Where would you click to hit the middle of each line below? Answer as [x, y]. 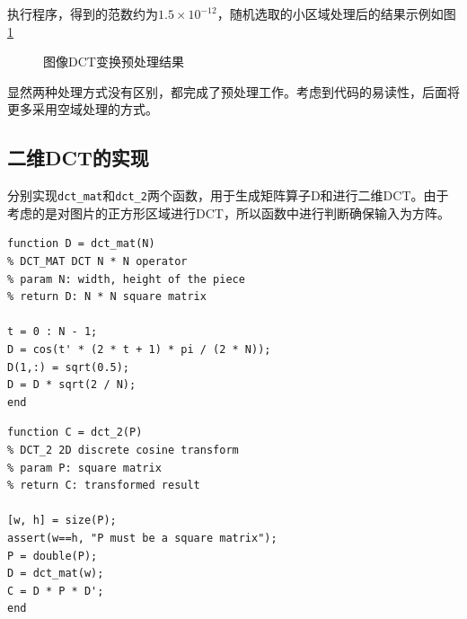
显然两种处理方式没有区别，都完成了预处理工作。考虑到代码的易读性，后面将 [233, 91]
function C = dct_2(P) [75, 433]
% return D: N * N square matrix [107, 297]
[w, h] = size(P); [62, 521]
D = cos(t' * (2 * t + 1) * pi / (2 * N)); [139, 349]
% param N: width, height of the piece [126, 279]
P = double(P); [53, 556]
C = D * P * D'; [56, 591]
